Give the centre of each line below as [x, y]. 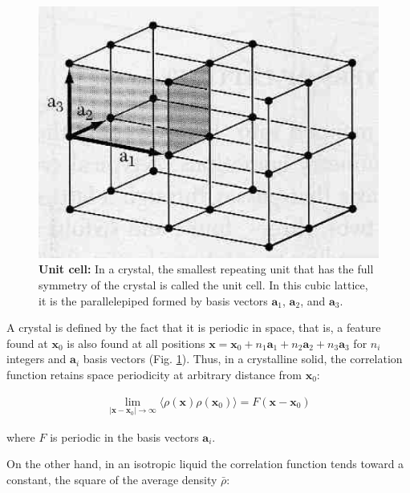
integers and [37, 359]
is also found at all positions [136, 343]
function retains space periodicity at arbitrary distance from [154, 375]
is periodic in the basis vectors [124, 436]
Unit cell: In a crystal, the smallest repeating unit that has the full [206, 269]
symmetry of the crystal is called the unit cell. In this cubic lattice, [203, 285]
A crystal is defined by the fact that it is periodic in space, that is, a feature [194, 327]
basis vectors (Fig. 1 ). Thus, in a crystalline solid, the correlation [243, 359]
